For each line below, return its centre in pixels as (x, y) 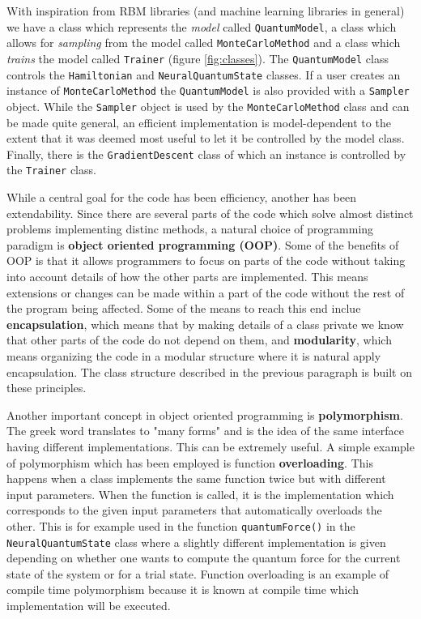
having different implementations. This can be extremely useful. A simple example (210, 446)
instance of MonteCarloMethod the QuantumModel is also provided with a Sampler (208, 90)
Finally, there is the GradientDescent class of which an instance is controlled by (206, 154)
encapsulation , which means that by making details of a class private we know (205, 324)
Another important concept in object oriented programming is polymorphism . (205, 414)
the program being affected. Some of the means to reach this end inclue (184, 308)
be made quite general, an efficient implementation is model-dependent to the (199, 122)
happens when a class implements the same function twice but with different (196, 478)
